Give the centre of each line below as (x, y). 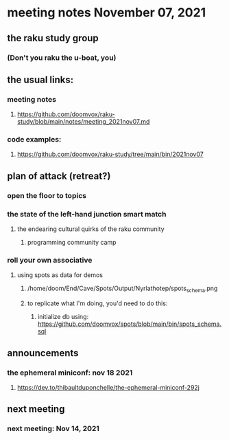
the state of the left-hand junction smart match (87, 214)
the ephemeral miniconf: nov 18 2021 (70, 373)
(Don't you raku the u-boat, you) (62, 58)
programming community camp (72, 243)
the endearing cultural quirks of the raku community (91, 229)
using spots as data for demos (60, 275)
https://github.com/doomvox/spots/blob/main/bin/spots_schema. (129, 324)
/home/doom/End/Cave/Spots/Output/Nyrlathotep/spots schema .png (122, 289)
